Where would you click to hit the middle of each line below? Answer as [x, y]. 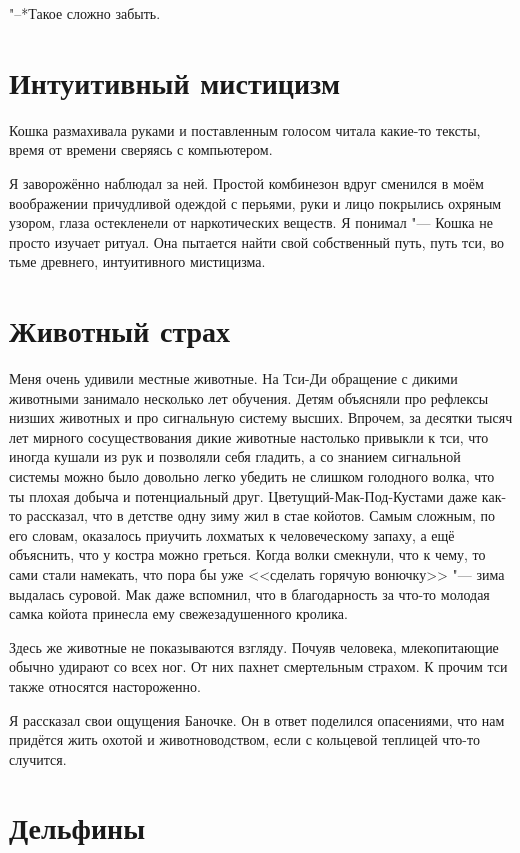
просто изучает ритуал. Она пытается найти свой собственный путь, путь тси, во [257, 241]
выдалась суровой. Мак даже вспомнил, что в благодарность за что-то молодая [249, 593]
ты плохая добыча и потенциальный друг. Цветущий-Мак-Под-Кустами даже [243, 495]
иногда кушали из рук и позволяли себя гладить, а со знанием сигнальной [235, 456]
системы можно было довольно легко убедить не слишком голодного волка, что [252, 475]
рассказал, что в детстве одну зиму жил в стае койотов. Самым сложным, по [260, 515]
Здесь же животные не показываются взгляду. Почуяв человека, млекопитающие [254, 646]
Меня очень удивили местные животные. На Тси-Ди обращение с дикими [233, 378]
